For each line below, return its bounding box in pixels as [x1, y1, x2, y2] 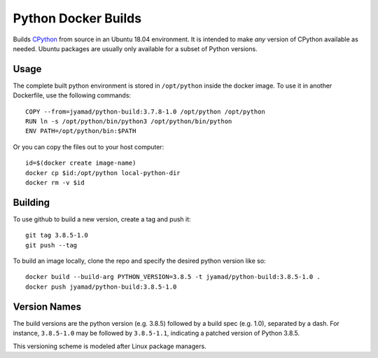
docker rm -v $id [25, 179, 85, 186]
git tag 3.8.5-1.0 [25, 231, 89, 240]
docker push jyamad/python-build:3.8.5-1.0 [25, 282, 177, 291]
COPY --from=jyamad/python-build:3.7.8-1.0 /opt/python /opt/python [25, 107, 265, 116]
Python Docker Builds [13, 11, 142, 26]
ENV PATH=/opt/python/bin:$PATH [25, 127, 136, 135]
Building [13, 196, 50, 208]
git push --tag [25, 241, 78, 249]
